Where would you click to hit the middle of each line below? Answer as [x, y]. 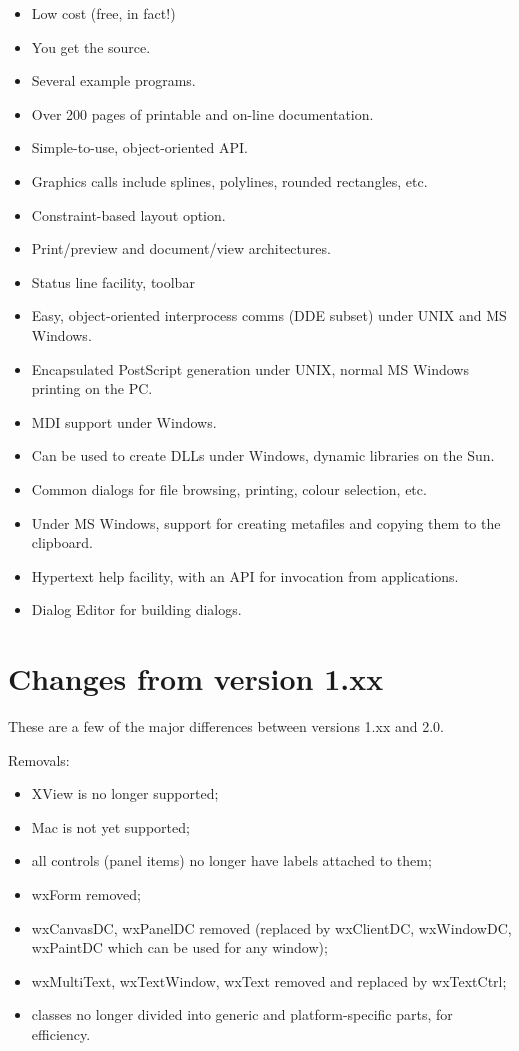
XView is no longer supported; [125, 793]
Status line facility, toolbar [113, 281]
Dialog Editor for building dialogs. [136, 609]
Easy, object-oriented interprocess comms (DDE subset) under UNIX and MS [269, 315]
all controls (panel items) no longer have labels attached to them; [231, 860]
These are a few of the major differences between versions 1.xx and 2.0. [226, 726]
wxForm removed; [86, 893]
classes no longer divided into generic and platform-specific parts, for [242, 1014]
